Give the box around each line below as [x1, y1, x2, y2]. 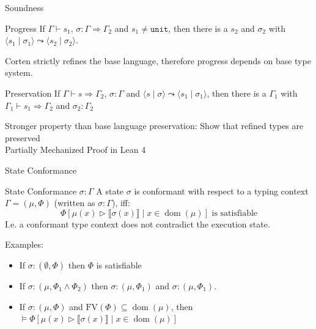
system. [5, 66, 33, 79]
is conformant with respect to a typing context [134, 184, 309, 197]
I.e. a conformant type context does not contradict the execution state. [5, 217, 270, 230]
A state [96, 184, 124, 197]
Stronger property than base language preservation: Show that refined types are [5, 119, 304, 132]
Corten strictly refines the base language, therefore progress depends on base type [5, 54, 311, 67]
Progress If [5, 21, 45, 34]
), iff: [111, 196, 130, 209]
